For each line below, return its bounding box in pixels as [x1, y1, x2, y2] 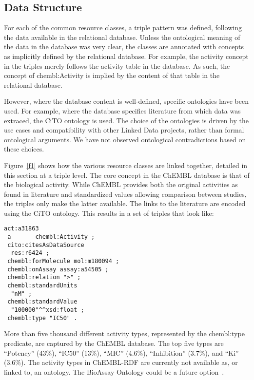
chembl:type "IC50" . [7, 314, 78, 322]
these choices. [4, 144, 44, 154]
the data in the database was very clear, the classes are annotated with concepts [4, 41, 244, 52]
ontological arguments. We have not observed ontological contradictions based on [4, 134, 246, 144]
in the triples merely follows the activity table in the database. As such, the [4, 60, 230, 71]
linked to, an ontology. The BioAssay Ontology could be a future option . [4, 366, 224, 377]
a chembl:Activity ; [7, 233, 95, 241]
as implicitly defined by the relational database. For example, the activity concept [4, 51, 249, 61]
